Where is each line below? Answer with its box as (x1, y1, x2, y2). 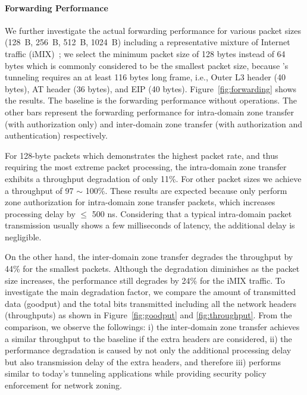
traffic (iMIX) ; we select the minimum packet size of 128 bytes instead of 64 (5, 47, 286, 59)
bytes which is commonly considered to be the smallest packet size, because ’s (5, 59, 289, 71)
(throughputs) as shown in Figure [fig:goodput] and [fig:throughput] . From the (5, 309, 292, 321)
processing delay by (5, 207, 76, 220)
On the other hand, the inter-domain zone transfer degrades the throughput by (5, 250, 293, 263)
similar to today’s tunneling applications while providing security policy (5, 367, 267, 380)
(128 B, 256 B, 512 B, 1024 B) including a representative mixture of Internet (5, 36, 290, 48)
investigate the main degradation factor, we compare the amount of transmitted (5, 286, 296, 298)
